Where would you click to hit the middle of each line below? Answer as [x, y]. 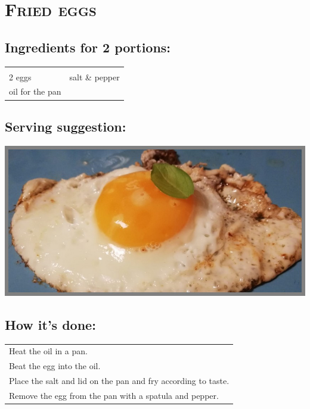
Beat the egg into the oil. [55, 366]
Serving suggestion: [66, 126]
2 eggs [20, 77]
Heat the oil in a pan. [48, 351]
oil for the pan [35, 91]
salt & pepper [94, 77]
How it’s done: [50, 324]
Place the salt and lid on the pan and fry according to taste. [119, 380]
